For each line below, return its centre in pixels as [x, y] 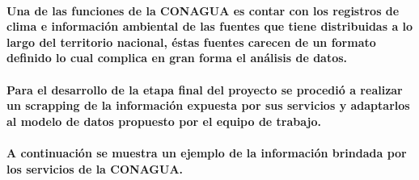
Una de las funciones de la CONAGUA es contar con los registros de [203, 10]
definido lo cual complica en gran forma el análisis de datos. [177, 58]
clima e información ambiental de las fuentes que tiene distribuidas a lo [210, 26]
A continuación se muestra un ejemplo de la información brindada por [207, 152]
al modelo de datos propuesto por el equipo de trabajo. [164, 121]
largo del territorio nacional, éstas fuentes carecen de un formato [191, 42]
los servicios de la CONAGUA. [95, 168]
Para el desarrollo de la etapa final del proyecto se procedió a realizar [205, 89]
